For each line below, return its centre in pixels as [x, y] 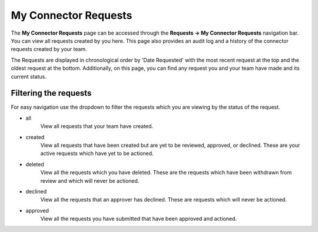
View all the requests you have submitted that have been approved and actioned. [138, 219]
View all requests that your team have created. [97, 126]
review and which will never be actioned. [90, 181]
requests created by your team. [49, 49]
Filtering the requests [51, 93]
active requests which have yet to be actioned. [97, 153]
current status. [29, 76]
